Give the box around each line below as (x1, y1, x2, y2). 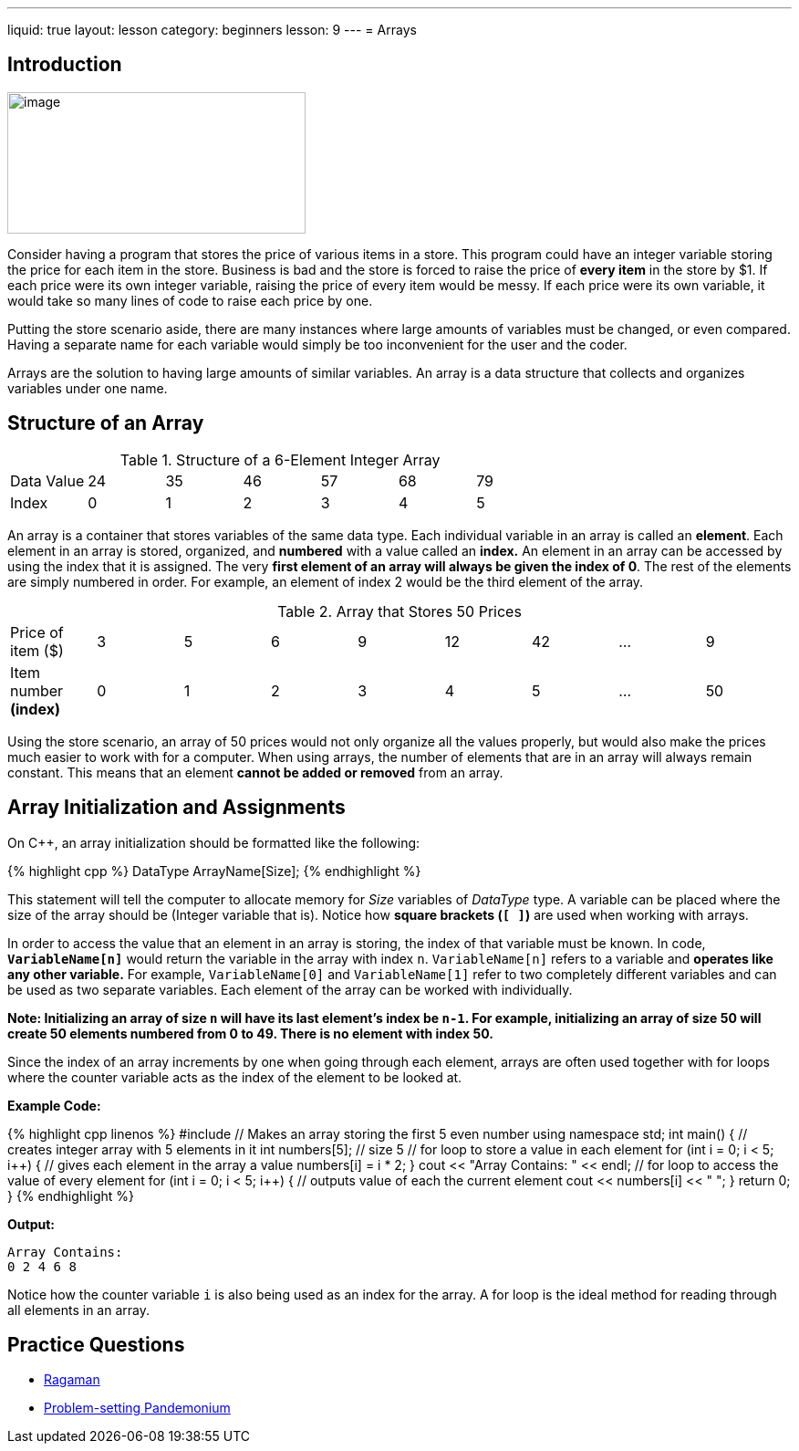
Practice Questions (7, 1332, 185, 1356)
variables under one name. (7, 380, 168, 396)
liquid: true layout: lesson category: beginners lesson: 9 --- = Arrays (7, 22, 417, 37)
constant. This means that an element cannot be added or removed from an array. (7, 764, 503, 780)
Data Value (10, 471, 85, 490)
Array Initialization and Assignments (7, 796, 346, 819)
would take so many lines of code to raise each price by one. (7, 292, 373, 308)
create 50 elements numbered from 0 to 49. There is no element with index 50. (7, 1025, 493, 1041)
